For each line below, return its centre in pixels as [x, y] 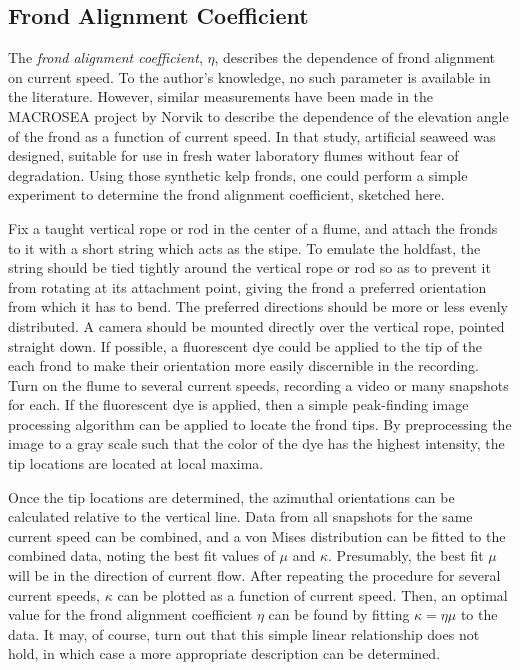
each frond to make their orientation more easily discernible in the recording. [243, 365]
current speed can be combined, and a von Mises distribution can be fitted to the [257, 535]
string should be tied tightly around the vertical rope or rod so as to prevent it [249, 267]
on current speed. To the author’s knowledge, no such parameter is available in [249, 76]
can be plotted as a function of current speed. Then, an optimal [312, 594]
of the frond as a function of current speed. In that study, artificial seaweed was [252, 135]
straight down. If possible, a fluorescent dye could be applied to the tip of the [245, 345]
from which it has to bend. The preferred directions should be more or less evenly [258, 306]
